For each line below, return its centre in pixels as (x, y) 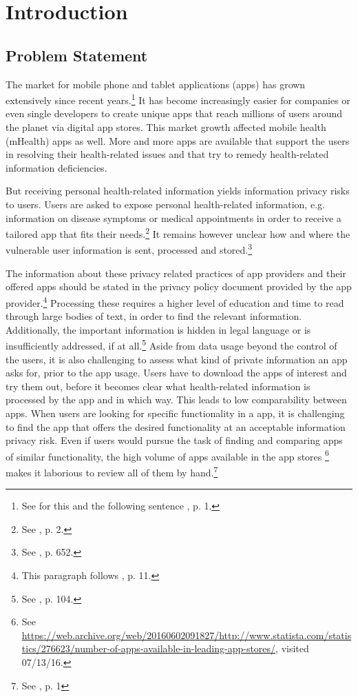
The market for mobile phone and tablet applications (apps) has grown (156, 84)
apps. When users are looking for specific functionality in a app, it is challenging (175, 413)
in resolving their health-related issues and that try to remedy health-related (167, 154)
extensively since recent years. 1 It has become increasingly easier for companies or (178, 99)
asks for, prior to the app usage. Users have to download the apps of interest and (176, 373)
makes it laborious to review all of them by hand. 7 (112, 471)
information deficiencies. (56, 167)
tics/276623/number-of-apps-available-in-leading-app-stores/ (149, 648)
